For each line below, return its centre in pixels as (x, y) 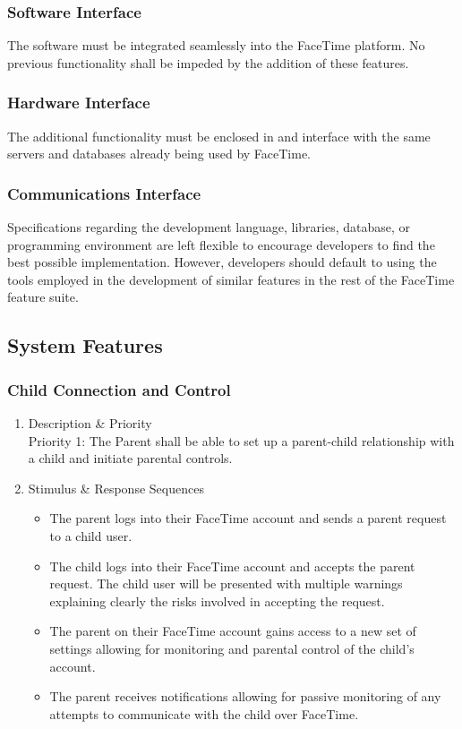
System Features (85, 345)
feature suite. (43, 297)
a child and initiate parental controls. (130, 458)
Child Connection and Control (119, 389)
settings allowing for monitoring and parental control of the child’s (232, 648)
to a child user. (91, 535)
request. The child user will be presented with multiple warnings (226, 583)
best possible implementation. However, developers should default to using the (222, 262)
